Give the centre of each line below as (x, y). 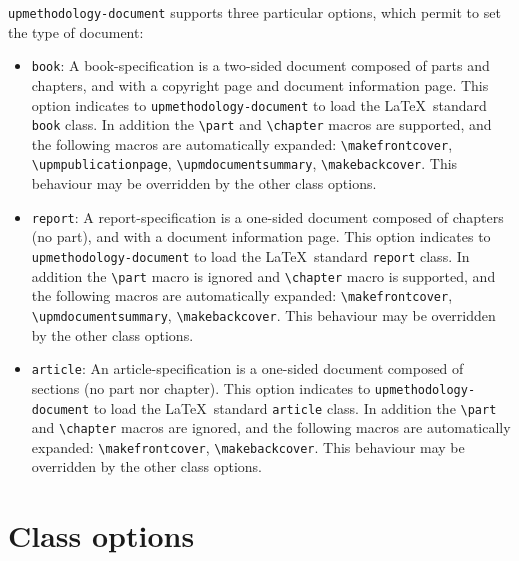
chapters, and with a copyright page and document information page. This (260, 84)
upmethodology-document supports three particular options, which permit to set (254, 12)
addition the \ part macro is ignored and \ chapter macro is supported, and (263, 275)
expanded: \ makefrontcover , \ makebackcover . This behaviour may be (248, 446)
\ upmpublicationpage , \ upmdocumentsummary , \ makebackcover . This (244, 163)
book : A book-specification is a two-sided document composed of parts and (260, 65)
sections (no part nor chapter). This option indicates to (201, 387)
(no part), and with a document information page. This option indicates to (261, 236)
